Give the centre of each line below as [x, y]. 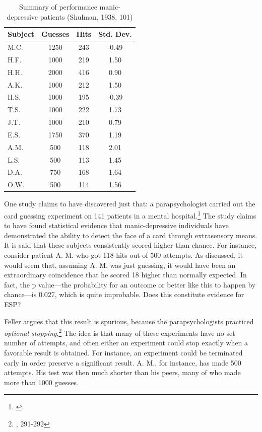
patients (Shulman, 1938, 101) [86, 16]
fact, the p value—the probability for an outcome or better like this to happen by [130, 284]
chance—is [20, 294]
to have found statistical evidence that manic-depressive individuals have [116, 225]
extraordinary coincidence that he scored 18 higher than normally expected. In [125, 275]
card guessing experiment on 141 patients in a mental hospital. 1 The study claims [130, 215]
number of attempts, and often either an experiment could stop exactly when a [126, 343]
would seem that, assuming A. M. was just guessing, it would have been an [120, 265]
